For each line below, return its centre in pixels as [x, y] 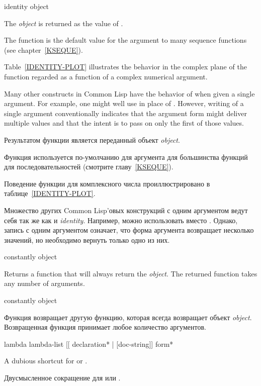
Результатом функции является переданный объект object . [92, 139]
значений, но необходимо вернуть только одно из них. [87, 239]
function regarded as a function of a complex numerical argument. [106, 76]
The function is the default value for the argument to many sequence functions [125, 40]
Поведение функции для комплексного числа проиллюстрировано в [107, 183]
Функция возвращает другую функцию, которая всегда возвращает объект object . [128, 317]
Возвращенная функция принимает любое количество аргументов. [105, 327]
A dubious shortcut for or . [46, 361]
